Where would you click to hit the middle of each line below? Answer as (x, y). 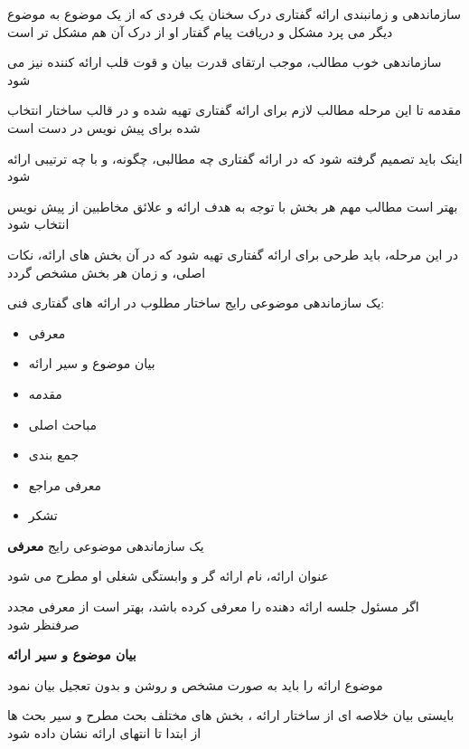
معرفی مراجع (65, 484)
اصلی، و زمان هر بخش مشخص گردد (107, 272)
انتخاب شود (38, 224)
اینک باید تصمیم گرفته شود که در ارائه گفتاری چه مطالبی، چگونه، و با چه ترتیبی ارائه (235, 158)
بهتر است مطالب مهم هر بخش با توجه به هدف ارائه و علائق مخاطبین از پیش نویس (233, 206)
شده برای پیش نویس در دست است (104, 127)
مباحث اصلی (62, 424)
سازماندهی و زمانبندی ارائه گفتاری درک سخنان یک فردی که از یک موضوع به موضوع (234, 14)
